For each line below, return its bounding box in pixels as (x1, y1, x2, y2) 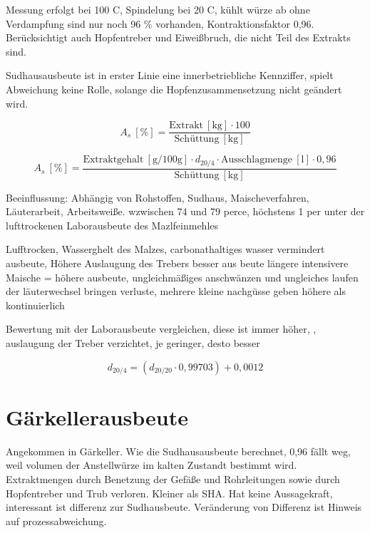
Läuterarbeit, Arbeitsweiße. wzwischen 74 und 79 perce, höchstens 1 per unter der (6, 204, 365, 219)
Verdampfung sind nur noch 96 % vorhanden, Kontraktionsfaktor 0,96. (6, 16, 314, 31)
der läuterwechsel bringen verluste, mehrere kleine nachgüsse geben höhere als (6, 284, 346, 299)
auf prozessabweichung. (6, 513, 107, 528)
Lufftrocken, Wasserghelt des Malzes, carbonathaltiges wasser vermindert (6, 242, 325, 257)
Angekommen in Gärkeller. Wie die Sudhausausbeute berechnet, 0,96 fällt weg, (6, 443, 351, 458)
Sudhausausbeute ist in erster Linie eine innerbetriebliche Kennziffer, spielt (6, 68, 334, 83)
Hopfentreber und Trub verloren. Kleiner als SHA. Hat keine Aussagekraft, (6, 485, 333, 500)
